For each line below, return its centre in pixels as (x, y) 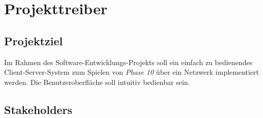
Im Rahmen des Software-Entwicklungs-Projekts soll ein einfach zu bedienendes (128, 62)
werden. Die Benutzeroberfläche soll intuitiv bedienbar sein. (97, 82)
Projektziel (33, 40)
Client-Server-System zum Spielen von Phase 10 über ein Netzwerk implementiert (132, 72)
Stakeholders (38, 109)
